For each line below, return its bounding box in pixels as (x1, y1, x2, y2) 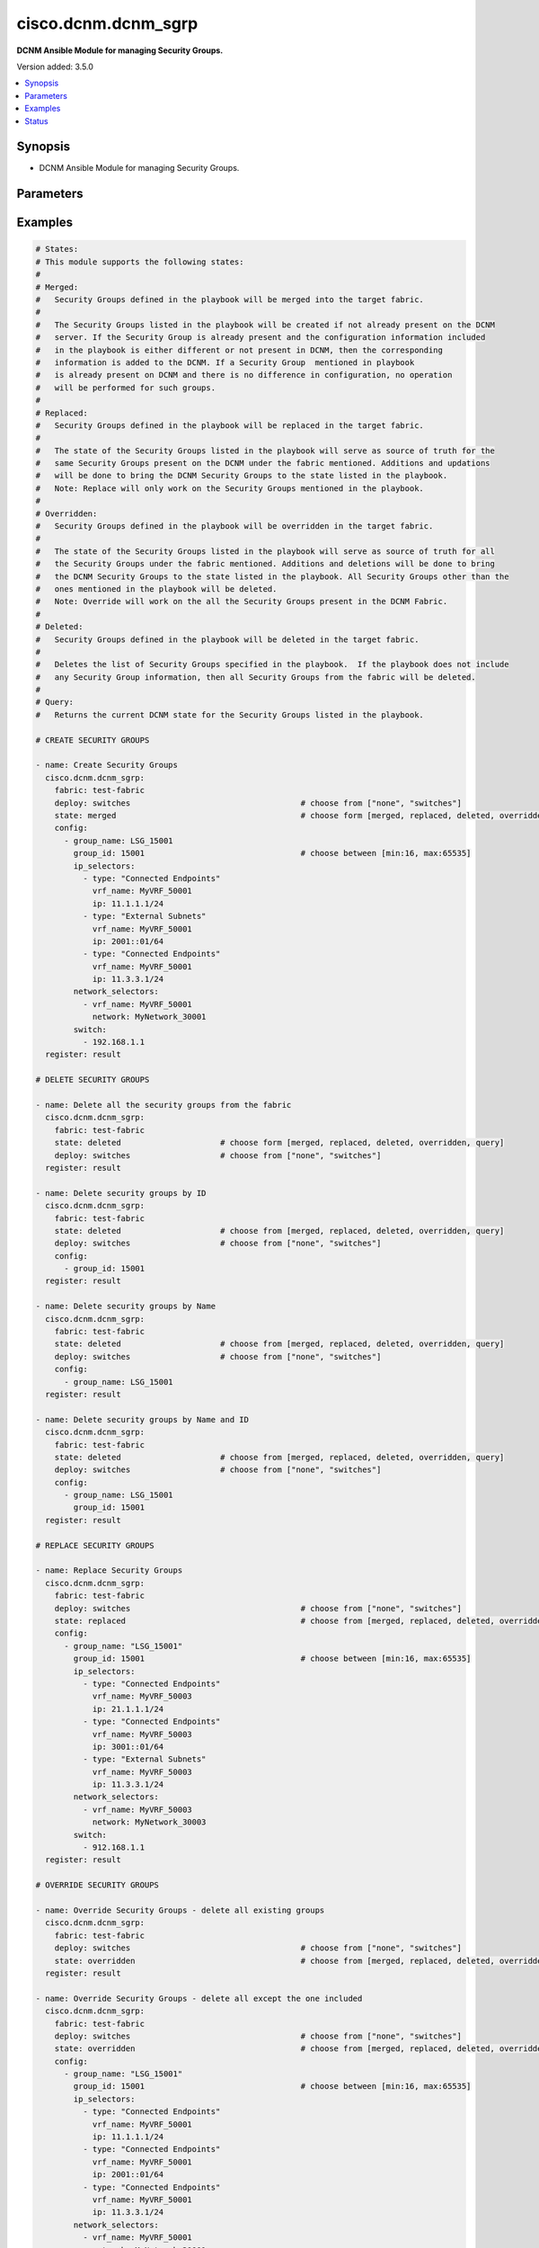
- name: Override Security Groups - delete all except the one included (35, 1993, 363, 2003)
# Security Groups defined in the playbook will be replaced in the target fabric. (35, 420, 424, 431)
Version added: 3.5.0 (16, 61, 94, 72)
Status (24, 115, 49, 126)
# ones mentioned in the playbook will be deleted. (35, 584, 278, 593)
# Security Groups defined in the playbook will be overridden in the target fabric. (35, 522, 434, 531)
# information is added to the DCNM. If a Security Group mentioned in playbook (35, 357, 415, 368)
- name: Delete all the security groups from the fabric (35, 1100, 292, 1110)
